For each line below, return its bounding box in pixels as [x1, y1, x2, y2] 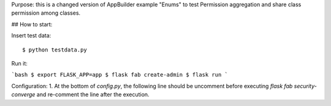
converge [11, 91, 36, 98]
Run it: [11, 59, 28, 67]
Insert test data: [11, 32, 51, 39]
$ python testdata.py [22, 46, 87, 53]
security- [294, 82, 317, 89]
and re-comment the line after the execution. [36, 91, 150, 98]
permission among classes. [11, 9, 81, 17]
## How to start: [11, 20, 53, 28]
